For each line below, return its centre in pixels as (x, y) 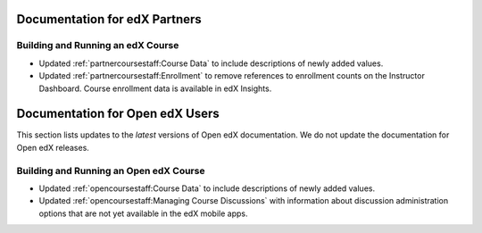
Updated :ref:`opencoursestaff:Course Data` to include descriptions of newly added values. (207, 188)
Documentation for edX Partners (109, 19)
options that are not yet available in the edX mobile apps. (143, 213)
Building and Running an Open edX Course (111, 171)
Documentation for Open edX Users (118, 114)
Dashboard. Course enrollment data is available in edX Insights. (155, 88)
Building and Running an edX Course (98, 46)
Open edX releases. (53, 147)
